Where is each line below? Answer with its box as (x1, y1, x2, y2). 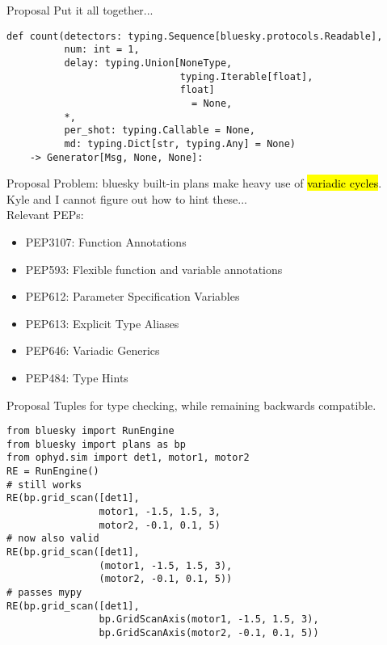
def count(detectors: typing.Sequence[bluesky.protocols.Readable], (6, 30, 383, 42)
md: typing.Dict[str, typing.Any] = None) (64, 137, 296, 150)
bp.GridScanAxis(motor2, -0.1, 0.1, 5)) (99, 626, 319, 639)
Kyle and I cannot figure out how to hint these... (6, 190, 248, 207)
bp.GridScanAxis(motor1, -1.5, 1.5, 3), (99, 613, 319, 626)
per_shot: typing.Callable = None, (64, 124, 255, 137)
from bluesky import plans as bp (6, 438, 186, 450)
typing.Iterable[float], (179, 70, 313, 82)
